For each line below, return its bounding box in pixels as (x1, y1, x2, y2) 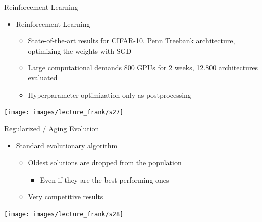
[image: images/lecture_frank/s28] (4, 210, 124, 218)
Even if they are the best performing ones (40, 174, 169, 185)
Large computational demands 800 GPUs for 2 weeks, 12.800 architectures (28, 62, 258, 73)
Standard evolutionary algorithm (16, 140, 118, 151)
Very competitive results (28, 191, 103, 202)
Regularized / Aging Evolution (4, 123, 99, 134)
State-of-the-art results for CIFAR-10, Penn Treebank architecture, (28, 35, 235, 46)
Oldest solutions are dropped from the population (28, 157, 182, 167)
